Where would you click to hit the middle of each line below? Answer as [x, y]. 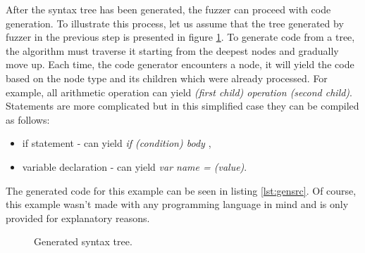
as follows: [28, 119]
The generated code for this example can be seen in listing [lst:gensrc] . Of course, [181, 190]
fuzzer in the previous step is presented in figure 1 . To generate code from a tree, [180, 37]
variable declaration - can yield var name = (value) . [135, 166]
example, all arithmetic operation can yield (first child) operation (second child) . [179, 92]
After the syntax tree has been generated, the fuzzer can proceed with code [168, 9]
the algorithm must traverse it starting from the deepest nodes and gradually [172, 50]
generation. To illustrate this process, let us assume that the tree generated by [175, 23]
